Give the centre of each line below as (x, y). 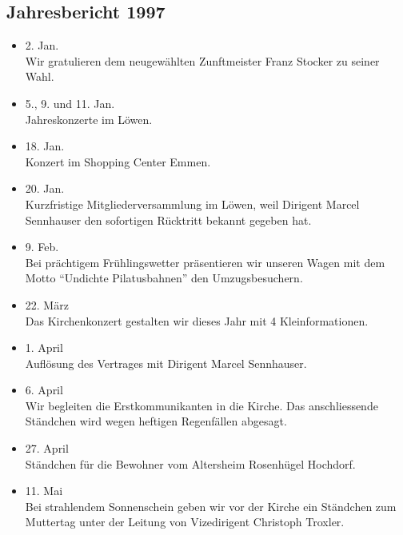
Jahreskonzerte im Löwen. (89, 119)
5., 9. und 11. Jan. (70, 103)
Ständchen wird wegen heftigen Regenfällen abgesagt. (156, 421)
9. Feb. (42, 247)
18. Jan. (45, 146)
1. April (44, 347)
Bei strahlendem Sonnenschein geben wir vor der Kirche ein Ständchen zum (211, 506)
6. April (44, 390)
